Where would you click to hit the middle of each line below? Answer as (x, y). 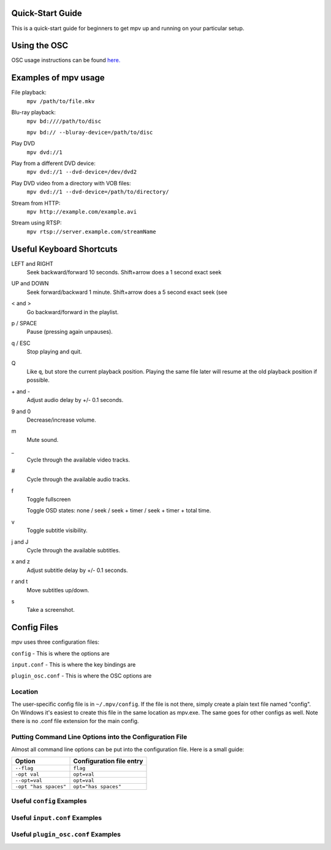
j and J (20, 542)
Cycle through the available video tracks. (78, 460)
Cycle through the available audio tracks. (78, 479)
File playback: (29, 93)
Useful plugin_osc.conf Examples (66, 835)
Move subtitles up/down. (58, 590)
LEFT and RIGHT (32, 263)
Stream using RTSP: (36, 223)
